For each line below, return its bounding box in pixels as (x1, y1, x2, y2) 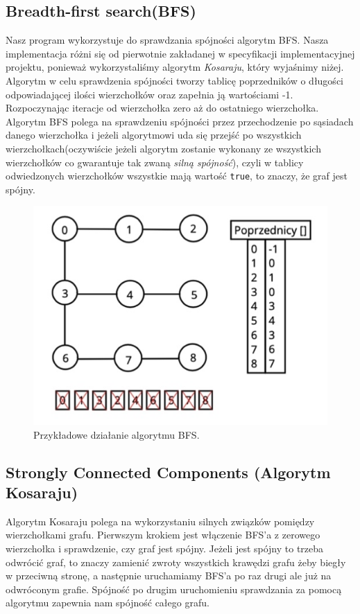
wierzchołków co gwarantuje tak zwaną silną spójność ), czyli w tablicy (6, 155, 304, 169)
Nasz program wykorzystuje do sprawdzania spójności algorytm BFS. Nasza (6, 33, 329, 47)
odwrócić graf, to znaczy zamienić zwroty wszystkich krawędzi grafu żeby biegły (6, 554, 346, 569)
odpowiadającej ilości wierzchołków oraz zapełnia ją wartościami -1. (6, 87, 293, 101)
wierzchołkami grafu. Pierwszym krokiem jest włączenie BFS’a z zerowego (6, 527, 320, 542)
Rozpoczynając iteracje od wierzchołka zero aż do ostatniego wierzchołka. (6, 100, 319, 115)
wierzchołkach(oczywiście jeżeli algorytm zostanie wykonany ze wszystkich (6, 141, 321, 155)
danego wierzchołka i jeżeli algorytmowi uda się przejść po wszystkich (6, 128, 302, 142)
